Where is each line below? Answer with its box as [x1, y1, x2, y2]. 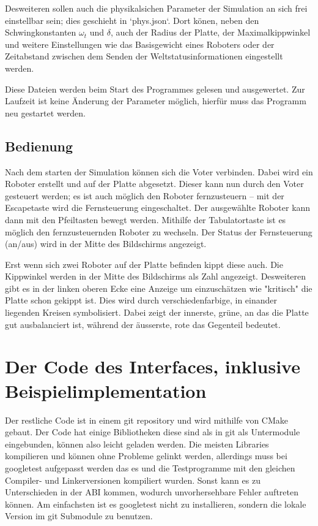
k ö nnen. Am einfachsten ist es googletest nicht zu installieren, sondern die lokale [5, 497, 306, 510]
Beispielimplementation [5, 378, 207, 403]
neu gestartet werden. [5, 106, 86, 119]
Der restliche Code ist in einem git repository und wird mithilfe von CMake [5, 413, 289, 426]
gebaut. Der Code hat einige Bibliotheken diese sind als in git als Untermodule [5, 425, 300, 438]
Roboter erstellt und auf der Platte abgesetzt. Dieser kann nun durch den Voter [5, 177, 304, 190]
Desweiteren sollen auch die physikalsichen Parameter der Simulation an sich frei [5, 2, 308, 14]
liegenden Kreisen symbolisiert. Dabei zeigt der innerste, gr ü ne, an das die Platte [5, 306, 309, 319]
